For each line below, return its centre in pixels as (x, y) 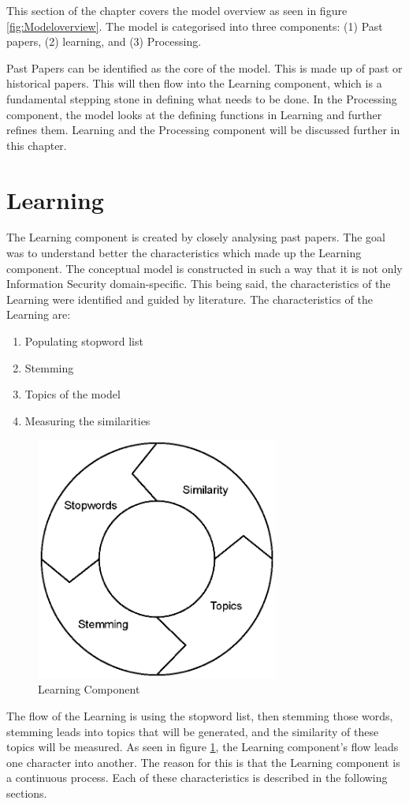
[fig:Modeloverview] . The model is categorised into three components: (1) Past (195, 26)
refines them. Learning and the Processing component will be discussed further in (203, 130)
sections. (27, 793)
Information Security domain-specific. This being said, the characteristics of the (199, 284)
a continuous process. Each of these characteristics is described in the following (197, 778)
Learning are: (39, 314)
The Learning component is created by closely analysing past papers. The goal (196, 237)
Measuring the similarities (87, 420)
